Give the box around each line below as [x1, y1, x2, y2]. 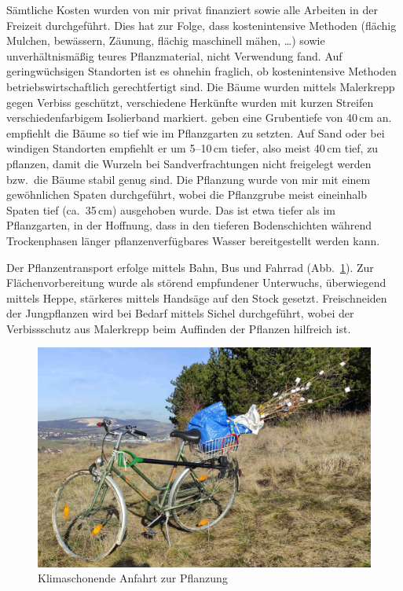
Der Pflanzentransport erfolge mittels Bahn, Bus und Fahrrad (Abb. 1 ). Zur [6, 259, 374, 275]
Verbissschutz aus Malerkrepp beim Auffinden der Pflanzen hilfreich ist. [6, 320, 351, 336]
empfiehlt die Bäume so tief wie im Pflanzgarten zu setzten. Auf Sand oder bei [6, 124, 385, 141]
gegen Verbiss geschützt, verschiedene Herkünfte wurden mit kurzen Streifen [6, 94, 374, 110]
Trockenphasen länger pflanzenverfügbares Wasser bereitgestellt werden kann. [6, 232, 380, 248]
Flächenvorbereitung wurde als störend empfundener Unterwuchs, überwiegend [6, 274, 387, 291]
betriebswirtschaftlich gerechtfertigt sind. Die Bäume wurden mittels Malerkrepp [6, 78, 395, 94]
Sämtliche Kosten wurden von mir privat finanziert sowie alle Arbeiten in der [6, 2, 378, 17]
